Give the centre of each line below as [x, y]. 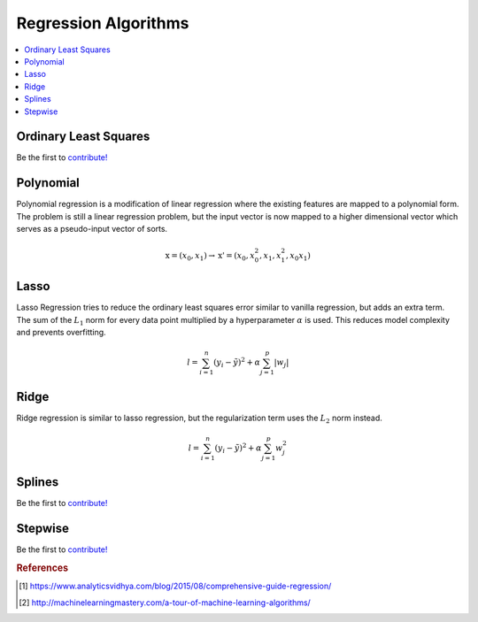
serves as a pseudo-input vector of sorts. [92, 229]
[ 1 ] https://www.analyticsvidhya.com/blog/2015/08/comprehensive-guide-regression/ [175, 586]
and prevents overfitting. [61, 333]
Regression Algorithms [103, 23]
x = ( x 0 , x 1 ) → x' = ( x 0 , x [210, 257]
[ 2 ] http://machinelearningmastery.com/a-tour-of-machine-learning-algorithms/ [165, 603]
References [42, 568]
